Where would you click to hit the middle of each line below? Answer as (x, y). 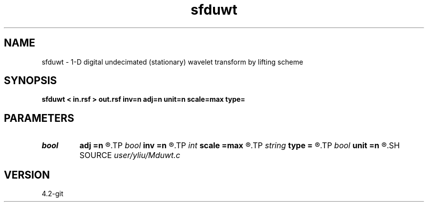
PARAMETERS (39, 118)
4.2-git (53, 194)
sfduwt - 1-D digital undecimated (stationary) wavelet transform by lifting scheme (172, 62)
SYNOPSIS (31, 81)
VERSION (27, 175)
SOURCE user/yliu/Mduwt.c (130, 155)
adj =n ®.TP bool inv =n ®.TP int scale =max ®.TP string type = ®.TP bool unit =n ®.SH (240, 146)
